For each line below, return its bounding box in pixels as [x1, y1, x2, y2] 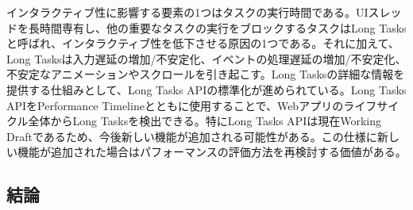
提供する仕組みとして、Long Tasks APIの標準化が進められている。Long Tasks [6, 81, 407, 97]
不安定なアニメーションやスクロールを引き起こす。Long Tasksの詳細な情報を [6, 66, 405, 82]
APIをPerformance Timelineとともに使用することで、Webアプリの [6, 97, 344, 113]
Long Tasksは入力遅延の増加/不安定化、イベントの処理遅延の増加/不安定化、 [6, 50, 407, 67]
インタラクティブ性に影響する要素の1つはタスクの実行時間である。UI [6, 4, 369, 20]
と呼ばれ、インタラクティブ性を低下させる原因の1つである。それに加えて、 [6, 35, 399, 52]
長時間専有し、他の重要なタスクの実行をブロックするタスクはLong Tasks [28, 19, 407, 36]
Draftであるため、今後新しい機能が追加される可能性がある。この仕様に [6, 128, 377, 144]
